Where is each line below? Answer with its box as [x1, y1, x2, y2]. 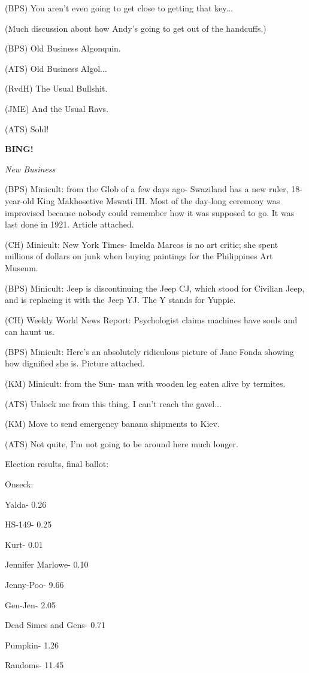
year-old [5, 194, 35, 207]
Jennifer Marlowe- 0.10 [5, 558, 89, 571]
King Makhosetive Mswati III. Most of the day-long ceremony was [37, 194, 280, 207]
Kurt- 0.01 [5, 538, 43, 550]
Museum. [5, 261, 38, 274]
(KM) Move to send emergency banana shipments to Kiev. [5, 417, 220, 430]
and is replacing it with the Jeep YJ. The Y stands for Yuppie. [5, 293, 236, 306]
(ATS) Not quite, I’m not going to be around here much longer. [5, 437, 238, 450]
